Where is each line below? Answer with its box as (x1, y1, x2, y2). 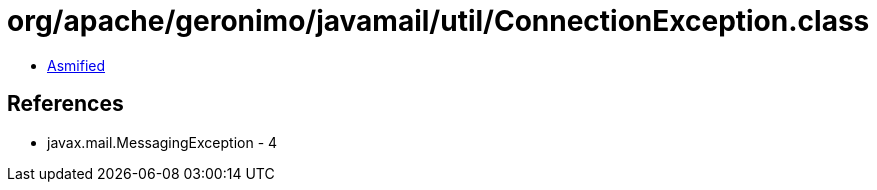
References (7, 91, 124, 117)
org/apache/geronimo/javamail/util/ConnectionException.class (7, 4, 870, 38)
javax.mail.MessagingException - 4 (47, 133, 278, 151)
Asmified (47, 56, 106, 74)
